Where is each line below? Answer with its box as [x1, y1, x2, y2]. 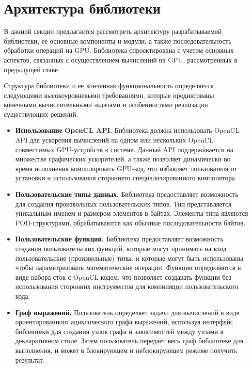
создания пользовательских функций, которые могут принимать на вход [15, 243, 227, 253]
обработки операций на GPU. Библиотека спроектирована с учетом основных [4, 45, 234, 55]
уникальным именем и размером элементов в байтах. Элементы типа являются [15, 208, 248, 218]
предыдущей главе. [4, 64, 60, 74]
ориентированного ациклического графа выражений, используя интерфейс [15, 317, 234, 327]
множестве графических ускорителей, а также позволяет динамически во [15, 154, 231, 164]
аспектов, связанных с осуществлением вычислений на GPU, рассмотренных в [4, 54, 237, 64]
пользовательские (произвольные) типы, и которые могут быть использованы [15, 253, 243, 263]
